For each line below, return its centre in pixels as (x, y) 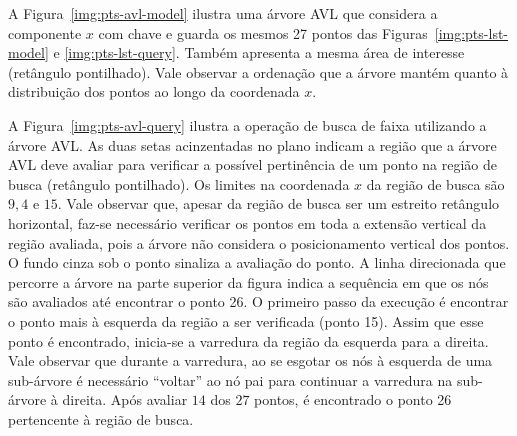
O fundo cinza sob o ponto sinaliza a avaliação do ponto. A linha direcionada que (257, 262)
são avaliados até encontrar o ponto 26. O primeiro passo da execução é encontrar (258, 301)
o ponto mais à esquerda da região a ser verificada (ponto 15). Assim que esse (246, 320)
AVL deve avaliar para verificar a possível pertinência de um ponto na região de (253, 164)
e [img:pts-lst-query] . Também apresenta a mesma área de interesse (259, 52)
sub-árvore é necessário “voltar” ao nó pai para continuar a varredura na (230, 379)
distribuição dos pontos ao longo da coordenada (154, 91)
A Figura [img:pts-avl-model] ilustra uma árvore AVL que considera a (223, 13)
